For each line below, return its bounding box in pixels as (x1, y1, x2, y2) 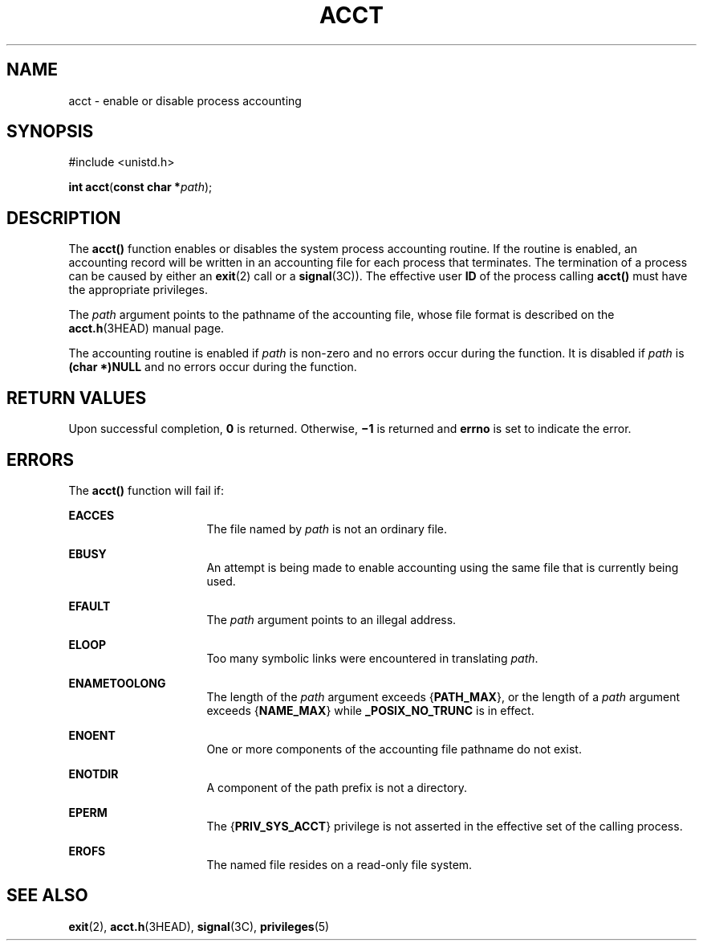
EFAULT (68, 598, 111, 613)
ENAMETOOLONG (68, 676, 166, 690)
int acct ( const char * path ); (68, 180, 213, 194)
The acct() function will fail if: (68, 483, 225, 497)
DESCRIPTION (6, 207, 121, 228)
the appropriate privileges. (68, 283, 208, 297)
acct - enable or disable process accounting (68, 93, 302, 108)
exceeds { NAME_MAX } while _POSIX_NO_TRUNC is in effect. (206, 703, 534, 717)
